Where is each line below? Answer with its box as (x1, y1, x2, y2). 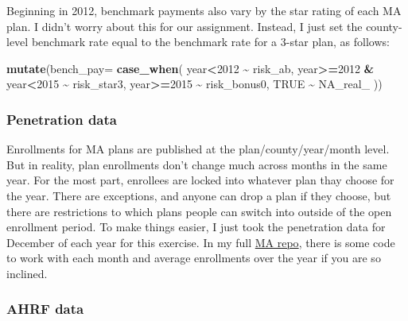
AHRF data (6, 299, 84, 319)
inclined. (6, 265, 48, 281)
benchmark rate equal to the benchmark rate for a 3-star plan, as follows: (31, 33, 390, 50)
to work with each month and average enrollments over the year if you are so (6, 249, 381, 266)
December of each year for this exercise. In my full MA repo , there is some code (6, 234, 395, 250)
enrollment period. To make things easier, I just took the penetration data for (6, 219, 386, 235)
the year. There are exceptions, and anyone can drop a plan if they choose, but (6, 187, 391, 203)
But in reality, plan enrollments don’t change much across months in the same (6, 156, 387, 172)
